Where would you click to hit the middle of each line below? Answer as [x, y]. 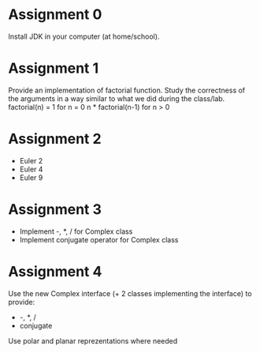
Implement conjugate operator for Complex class [99, 239]
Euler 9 [31, 177]
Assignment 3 [55, 209]
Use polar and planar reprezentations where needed [93, 340]
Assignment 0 [55, 15]
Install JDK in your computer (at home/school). [84, 36]
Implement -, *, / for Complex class [76, 231]
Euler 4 [31, 169]
